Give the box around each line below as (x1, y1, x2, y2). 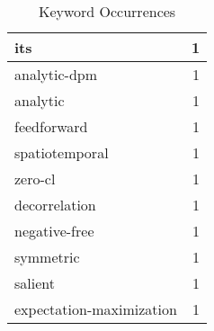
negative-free (14, 220, 94, 241)
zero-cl (14, 168, 56, 189)
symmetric (14, 246, 80, 267)
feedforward (14, 116, 88, 137)
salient (14, 273, 55, 293)
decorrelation (14, 194, 96, 215)
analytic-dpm (14, 64, 98, 85)
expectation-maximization (14, 299, 177, 319)
